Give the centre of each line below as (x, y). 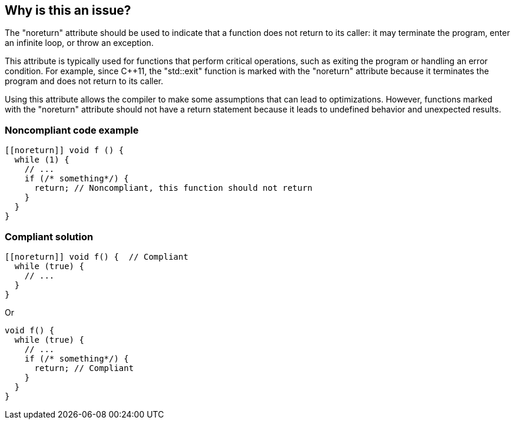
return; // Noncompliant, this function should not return (173, 188)
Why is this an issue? (68, 10)
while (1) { (42, 160)
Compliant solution (49, 236)
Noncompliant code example (72, 130)
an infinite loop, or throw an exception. (79, 43)
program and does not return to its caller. (84, 81)
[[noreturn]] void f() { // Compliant (97, 256)
